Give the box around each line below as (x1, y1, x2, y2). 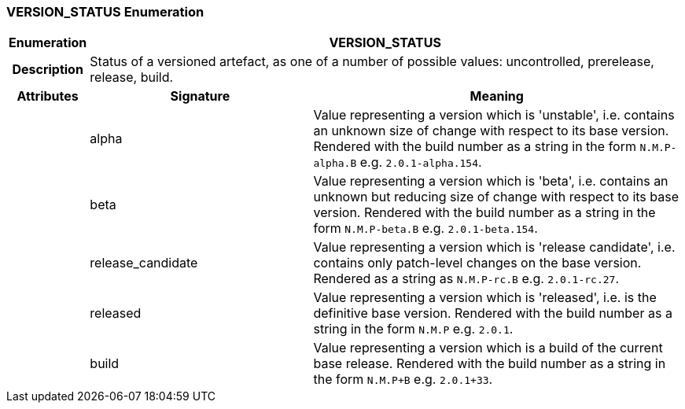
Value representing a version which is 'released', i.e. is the (313, 289, 657, 306)
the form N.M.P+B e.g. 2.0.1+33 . (313, 371, 493, 388)
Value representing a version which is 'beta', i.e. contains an (313, 173, 668, 190)
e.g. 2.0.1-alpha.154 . (359, 154, 482, 171)
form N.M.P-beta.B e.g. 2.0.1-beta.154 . (313, 220, 538, 237)
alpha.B (313, 157, 357, 170)
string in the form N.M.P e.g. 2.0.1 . (313, 321, 514, 337)
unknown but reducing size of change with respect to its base (313, 189, 679, 205)
